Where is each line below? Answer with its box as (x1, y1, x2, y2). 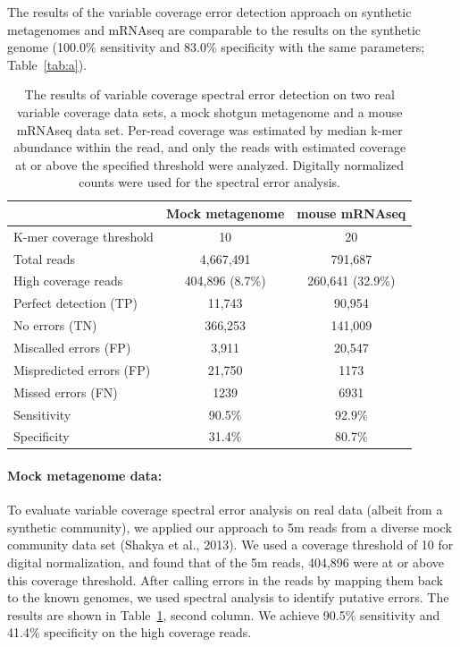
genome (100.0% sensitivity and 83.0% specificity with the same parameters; (7, 38, 425, 56)
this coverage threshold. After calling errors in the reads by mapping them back (7, 570, 443, 589)
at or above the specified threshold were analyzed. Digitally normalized (15, 155, 405, 174)
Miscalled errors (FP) (13, 338, 131, 356)
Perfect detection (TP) (13, 294, 138, 312)
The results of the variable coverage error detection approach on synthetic (7, 3, 412, 21)
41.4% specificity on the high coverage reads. (7, 623, 252, 642)
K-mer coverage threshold (13, 226, 154, 245)
